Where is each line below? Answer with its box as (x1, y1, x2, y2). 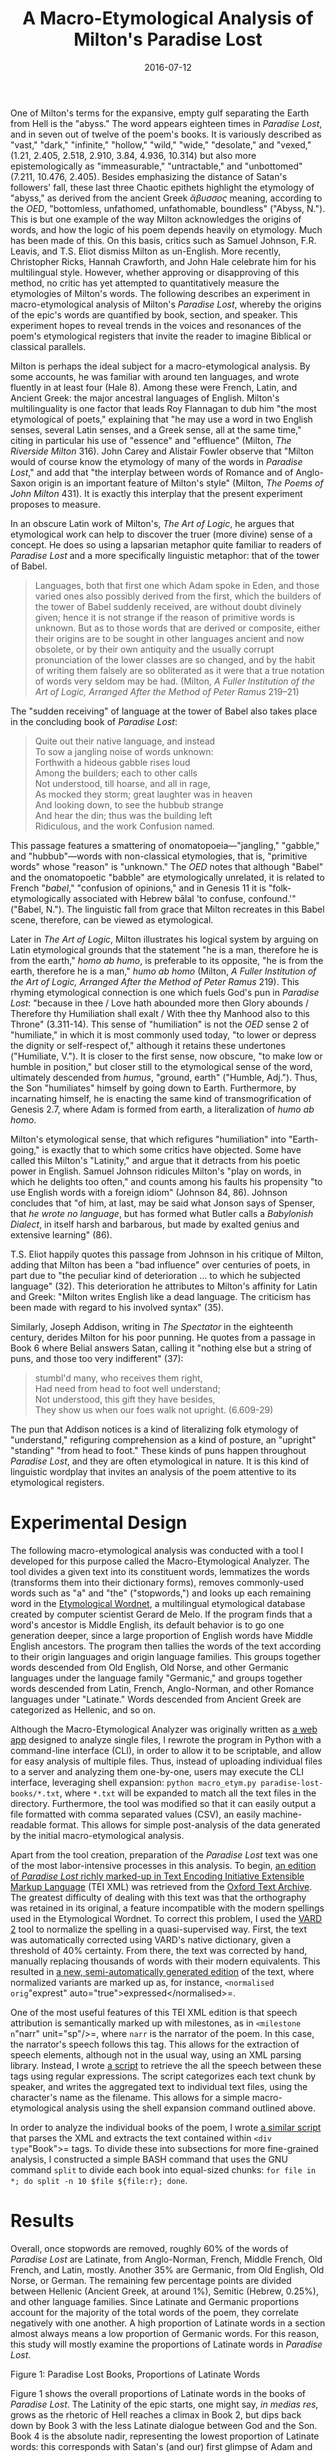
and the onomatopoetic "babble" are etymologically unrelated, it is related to (10, 871, 325, 883)
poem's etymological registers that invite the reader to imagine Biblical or (10, 330, 312, 342)
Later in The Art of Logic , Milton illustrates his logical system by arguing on (10, 933, 319, 945)
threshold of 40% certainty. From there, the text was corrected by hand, (10, 1944, 308, 1956)
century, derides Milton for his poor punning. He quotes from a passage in (10, 1331, 316, 1343)
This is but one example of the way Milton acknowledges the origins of (10, 213, 302, 225)
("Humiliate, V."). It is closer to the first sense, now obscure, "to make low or (10, 1050, 323, 1062)
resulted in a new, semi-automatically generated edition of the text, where (10, 1965, 315, 1977)
